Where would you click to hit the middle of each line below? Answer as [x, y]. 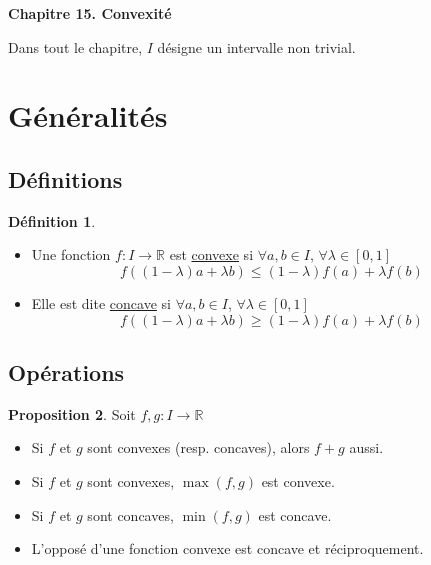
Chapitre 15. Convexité [90, 13]
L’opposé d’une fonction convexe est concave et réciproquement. [227, 548]
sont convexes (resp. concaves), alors [198, 447]
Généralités [88, 115]
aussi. [366, 447]
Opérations [66, 371]
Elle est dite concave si [101, 302]
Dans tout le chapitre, [75, 46]
